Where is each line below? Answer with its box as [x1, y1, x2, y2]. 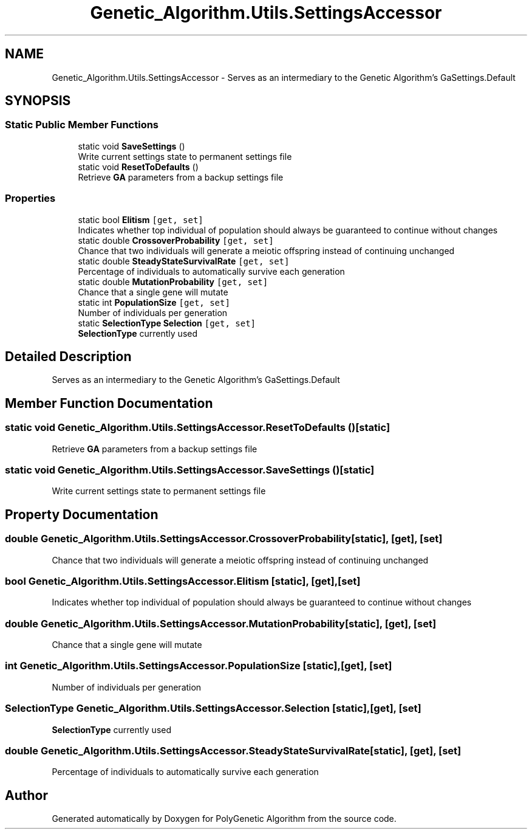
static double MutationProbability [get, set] [78, 276, 268, 287]
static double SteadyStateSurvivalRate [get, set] [78, 255, 290, 266]
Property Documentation [5, 506, 159, 522]
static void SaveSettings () [78, 140, 185, 151]
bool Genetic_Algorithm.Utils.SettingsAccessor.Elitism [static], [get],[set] [5, 574, 361, 587]
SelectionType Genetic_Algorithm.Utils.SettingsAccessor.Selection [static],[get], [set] [5, 702, 421, 715]
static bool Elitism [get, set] [78, 214, 203, 225]
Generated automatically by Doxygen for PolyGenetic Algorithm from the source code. [52, 813, 397, 824]
